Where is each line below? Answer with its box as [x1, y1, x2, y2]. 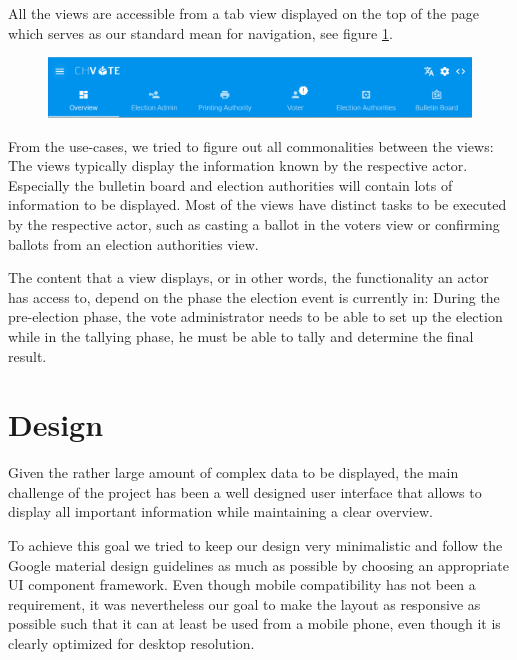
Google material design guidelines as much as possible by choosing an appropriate [8, 554, 509, 575]
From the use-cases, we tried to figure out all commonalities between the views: [8, 135, 494, 156]
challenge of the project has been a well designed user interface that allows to [8, 481, 482, 502]
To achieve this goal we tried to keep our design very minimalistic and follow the [8, 535, 503, 556]
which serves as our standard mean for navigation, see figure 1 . [8, 22, 393, 43]
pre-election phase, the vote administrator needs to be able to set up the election [8, 306, 503, 327]
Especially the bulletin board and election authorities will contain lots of [8, 174, 453, 195]
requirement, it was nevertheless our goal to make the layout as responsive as [8, 593, 481, 614]
